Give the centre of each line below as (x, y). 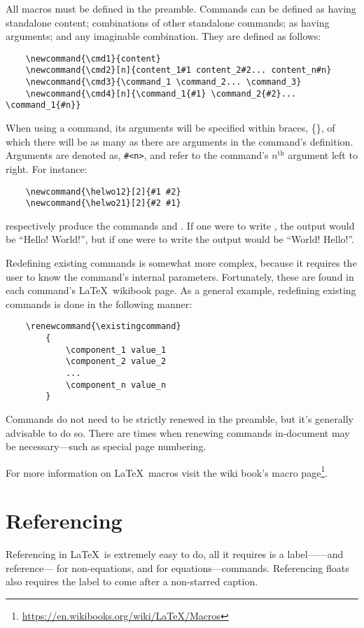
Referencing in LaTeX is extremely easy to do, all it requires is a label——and (175, 554)
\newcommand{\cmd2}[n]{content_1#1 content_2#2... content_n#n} (178, 70)
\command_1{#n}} (43, 105)
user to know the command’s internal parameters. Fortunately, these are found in (180, 276)
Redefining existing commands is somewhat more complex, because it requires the (181, 263)
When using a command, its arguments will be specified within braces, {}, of (170, 128)
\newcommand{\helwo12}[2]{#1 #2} (103, 191)
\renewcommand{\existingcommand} (103, 327)
